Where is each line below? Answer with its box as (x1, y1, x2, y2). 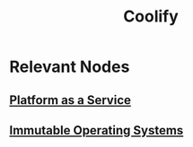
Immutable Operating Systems (9, 123, 184, 138)
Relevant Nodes (9, 56, 130, 77)
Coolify (122, 6, 180, 27)
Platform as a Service (9, 92, 132, 108)
